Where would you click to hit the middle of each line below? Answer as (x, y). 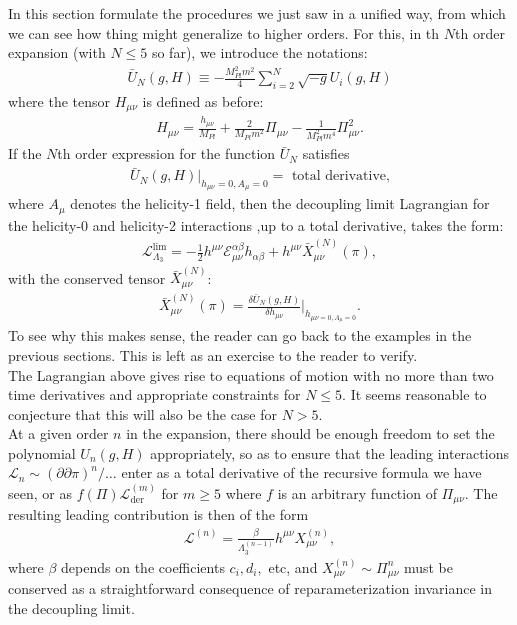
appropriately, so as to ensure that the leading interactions (329, 452)
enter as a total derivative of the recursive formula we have (301, 472)
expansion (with (57, 52)
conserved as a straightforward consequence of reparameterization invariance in (250, 588)
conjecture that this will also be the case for (143, 413)
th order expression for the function (166, 153)
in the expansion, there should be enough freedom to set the (310, 433)
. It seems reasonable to (414, 394)
